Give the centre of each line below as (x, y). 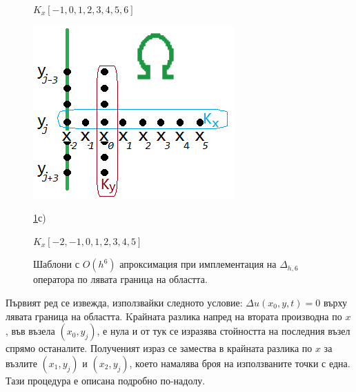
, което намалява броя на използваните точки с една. (240, 363)
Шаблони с (56, 264)
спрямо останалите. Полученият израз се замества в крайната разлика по (159, 348)
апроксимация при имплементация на (198, 264)
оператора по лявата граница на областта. (120, 279)
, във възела (30, 331)
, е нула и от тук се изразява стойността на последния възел (224, 331)
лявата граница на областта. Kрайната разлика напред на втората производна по (174, 316)
